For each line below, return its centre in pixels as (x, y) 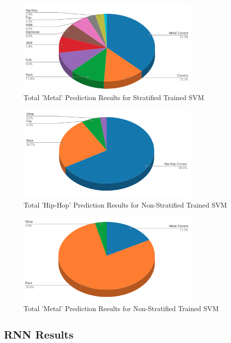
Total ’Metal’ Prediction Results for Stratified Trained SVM (114, 97)
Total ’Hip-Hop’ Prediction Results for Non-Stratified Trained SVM (125, 204)
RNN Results (39, 334)
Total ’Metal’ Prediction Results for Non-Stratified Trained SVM (121, 308)
